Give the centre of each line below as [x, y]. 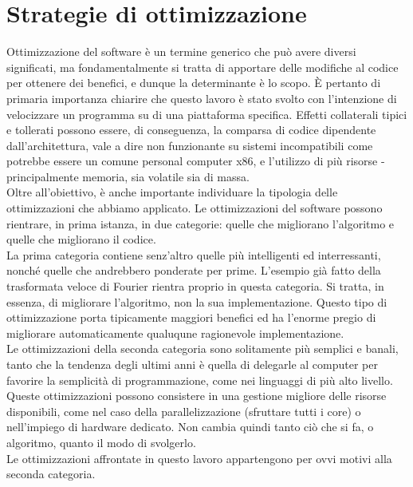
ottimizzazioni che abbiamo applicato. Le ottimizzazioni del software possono [195, 208]
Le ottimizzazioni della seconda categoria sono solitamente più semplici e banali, [203, 348]
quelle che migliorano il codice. [81, 239]
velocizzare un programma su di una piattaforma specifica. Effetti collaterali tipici [207, 114]
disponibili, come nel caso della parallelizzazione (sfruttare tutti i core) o [184, 411]
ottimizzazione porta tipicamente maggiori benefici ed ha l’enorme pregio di [191, 317]
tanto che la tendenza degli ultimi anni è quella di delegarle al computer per [193, 364]
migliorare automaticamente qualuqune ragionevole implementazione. [175, 333]
